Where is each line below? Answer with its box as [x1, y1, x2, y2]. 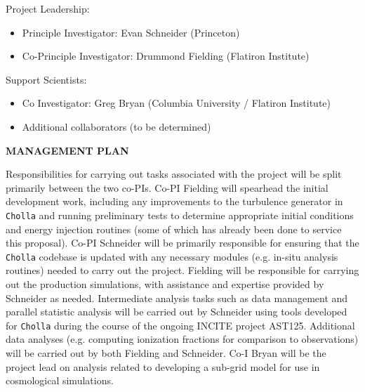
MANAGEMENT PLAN [6, 143, 129, 157]
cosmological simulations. [6, 373, 114, 388]
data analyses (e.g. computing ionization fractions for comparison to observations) [6, 332, 359, 346]
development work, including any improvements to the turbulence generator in [6, 194, 343, 209]
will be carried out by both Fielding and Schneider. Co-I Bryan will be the [6, 346, 326, 360]
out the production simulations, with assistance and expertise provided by [6, 277, 324, 292]
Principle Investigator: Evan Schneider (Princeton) [22, 25, 240, 39]
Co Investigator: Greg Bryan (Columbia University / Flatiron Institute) [22, 96, 331, 110]
